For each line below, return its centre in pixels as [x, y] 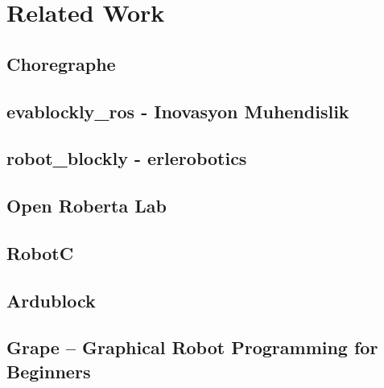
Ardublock [51, 300]
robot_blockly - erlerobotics [127, 158]
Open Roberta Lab [87, 206]
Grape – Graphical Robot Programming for [192, 347]
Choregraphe [61, 63]
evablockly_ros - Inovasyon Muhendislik [178, 111]
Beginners [49, 371]
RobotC [40, 252]
